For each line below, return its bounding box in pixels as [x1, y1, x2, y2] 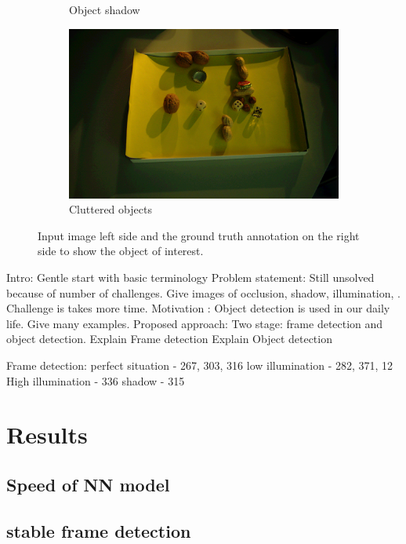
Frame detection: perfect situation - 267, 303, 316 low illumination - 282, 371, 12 [6, 356, 393, 373]
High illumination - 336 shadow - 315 [6, 372, 185, 389]
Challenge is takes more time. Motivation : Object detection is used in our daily [6, 300, 390, 316]
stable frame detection [6, 518, 191, 542]
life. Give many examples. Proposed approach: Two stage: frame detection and [6, 315, 383, 331]
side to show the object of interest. [38, 243, 204, 259]
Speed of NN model [6, 472, 170, 496]
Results [6, 418, 88, 451]
